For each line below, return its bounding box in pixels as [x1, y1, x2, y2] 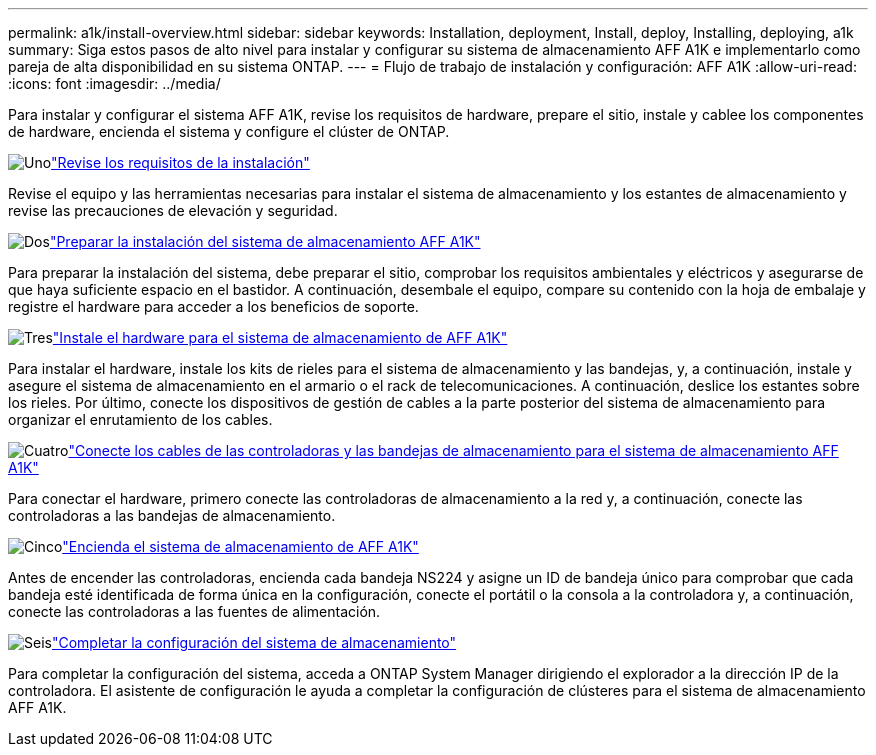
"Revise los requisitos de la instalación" [51, 154, 310, 171]
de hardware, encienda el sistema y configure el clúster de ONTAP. [8, 123, 450, 140]
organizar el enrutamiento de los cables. [8, 411, 273, 428]
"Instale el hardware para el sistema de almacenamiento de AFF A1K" [52, 329, 508, 346]
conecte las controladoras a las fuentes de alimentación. [8, 603, 381, 620]
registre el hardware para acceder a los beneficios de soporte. [8, 298, 419, 315]
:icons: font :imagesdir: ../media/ [8, 75, 221, 92]
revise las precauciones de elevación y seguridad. [8, 202, 338, 219]
